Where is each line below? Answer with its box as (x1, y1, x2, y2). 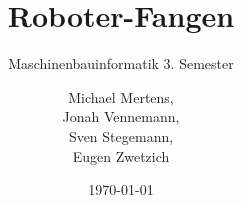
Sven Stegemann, (68, 125, 174, 146)
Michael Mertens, (68, 86, 174, 107)
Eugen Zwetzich (72, 145, 170, 166)
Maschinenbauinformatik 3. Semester (8, 53, 234, 74)
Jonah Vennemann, (62, 106, 180, 127)
